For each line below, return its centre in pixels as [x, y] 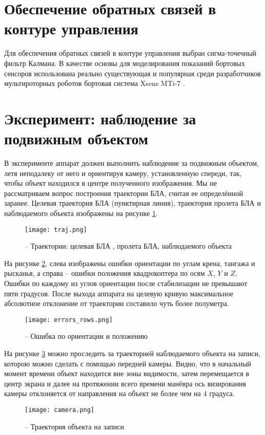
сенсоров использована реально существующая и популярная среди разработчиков [132, 73]
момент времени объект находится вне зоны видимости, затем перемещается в [127, 373]
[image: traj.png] [56, 230]
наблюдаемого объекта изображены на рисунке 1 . [81, 213]
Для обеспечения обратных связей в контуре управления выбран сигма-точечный [130, 53]
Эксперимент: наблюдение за [100, 118]
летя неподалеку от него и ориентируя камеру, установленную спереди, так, [123, 173]
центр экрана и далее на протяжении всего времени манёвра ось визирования [125, 383]
